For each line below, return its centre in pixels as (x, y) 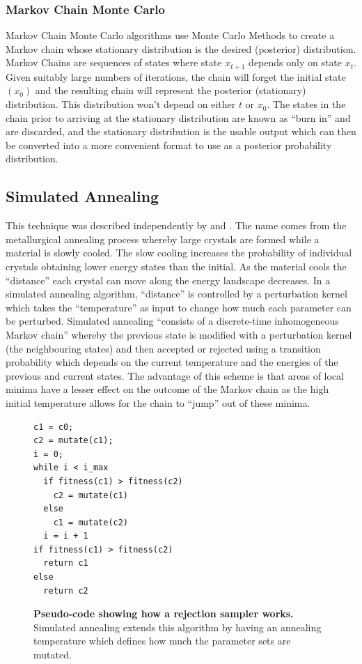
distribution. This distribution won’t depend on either (121, 104)
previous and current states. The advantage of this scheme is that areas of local (175, 375)
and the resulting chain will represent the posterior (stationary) (171, 90)
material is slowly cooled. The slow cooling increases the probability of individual (179, 253)
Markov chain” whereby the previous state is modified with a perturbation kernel (179, 334)
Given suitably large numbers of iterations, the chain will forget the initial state (176, 76)
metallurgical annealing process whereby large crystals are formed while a (163, 239)
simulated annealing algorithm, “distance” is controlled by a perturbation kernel (176, 294)
